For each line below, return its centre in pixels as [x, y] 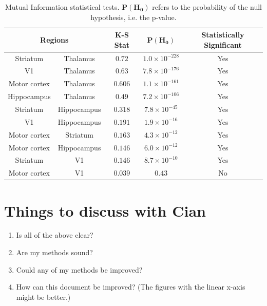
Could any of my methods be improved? [79, 269]
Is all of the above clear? [55, 235]
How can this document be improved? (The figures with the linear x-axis [131, 287]
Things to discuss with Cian [105, 210]
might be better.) [43, 297]
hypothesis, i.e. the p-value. [133, 17]
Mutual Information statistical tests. [62, 7]
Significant [223, 44]
